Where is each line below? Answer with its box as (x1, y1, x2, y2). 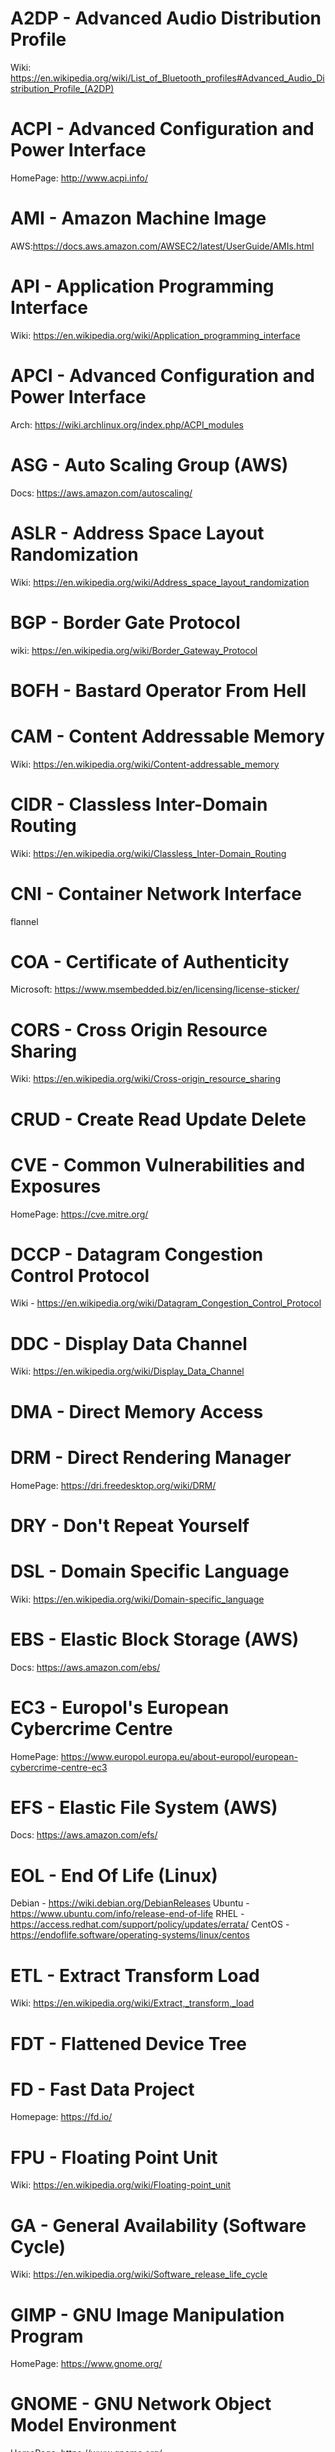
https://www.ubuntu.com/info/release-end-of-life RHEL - (10, 1908, 245, 1920)
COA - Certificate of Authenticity (10, 950, 290, 973)
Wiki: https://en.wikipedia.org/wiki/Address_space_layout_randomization (10, 576, 310, 588)
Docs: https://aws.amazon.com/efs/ (10, 1829, 158, 1841)
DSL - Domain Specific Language (10, 1560, 290, 1582)
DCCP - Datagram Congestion (10, 1243, 264, 1266)
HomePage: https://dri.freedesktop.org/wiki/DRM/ (10, 1479, 217, 1491)
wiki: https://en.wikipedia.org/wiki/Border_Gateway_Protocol (10, 644, 258, 656)
